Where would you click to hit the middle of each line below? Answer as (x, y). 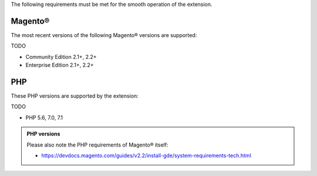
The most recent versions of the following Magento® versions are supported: (104, 35)
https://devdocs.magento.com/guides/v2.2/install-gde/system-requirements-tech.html (146, 155)
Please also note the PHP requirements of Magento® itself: (97, 145)
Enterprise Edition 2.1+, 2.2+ (60, 65)
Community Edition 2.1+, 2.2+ (61, 57)
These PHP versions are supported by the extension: (75, 96)
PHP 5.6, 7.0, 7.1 (44, 117)
